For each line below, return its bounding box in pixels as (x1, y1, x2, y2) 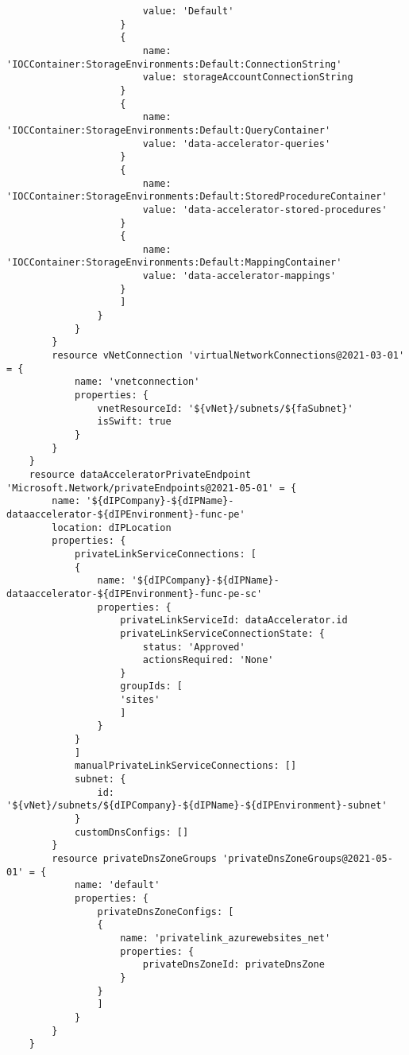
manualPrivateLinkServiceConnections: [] (74, 760, 297, 772)
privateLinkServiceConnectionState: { (120, 627, 325, 639)
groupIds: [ (120, 681, 183, 692)
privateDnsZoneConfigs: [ (97, 906, 234, 917)
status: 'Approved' (142, 641, 245, 653)
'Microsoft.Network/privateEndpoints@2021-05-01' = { (6, 482, 297, 494)
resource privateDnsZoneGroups (52, 853, 217, 864)
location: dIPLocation (52, 522, 172, 533)
